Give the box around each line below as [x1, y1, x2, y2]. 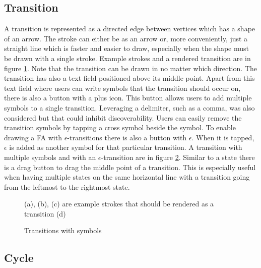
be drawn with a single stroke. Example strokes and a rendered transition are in [4, 52, 251, 63]
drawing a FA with [4, 132, 62, 142]
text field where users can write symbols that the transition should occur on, [4, 82, 241, 93]
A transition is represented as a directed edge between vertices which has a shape [4, 23, 255, 34]
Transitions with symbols [24, 225, 102, 236]
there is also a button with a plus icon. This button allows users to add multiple [4, 92, 252, 103]
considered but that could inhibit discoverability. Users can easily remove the [4, 112, 242, 123]
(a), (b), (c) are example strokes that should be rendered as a [24, 198, 214, 209]
